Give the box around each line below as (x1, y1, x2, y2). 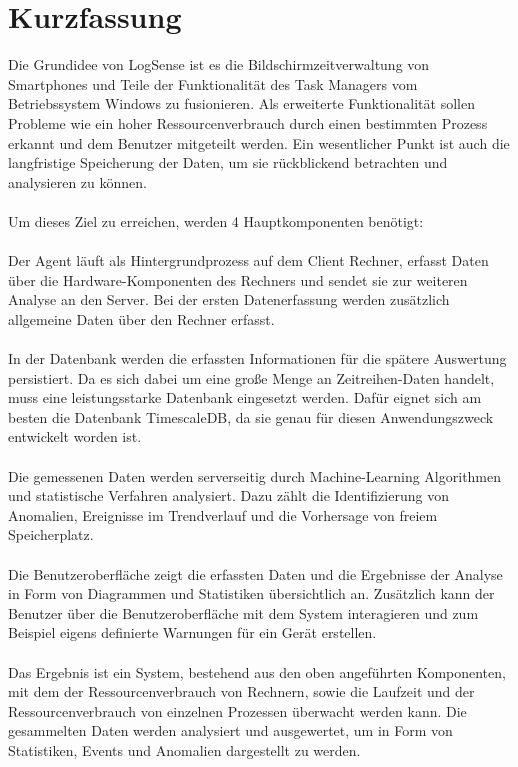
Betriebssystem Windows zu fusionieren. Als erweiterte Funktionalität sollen (8, 93, 475, 114)
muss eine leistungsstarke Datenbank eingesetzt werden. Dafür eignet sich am (8, 387, 482, 408)
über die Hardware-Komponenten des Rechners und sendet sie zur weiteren (8, 269, 468, 290)
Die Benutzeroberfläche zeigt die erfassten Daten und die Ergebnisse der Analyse (8, 563, 503, 584)
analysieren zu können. (8, 171, 147, 192)
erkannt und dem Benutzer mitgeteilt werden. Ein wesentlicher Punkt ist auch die (8, 132, 510, 153)
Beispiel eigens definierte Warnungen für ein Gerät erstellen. (8, 622, 377, 643)
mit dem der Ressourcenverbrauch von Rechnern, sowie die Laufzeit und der (8, 681, 475, 702)
